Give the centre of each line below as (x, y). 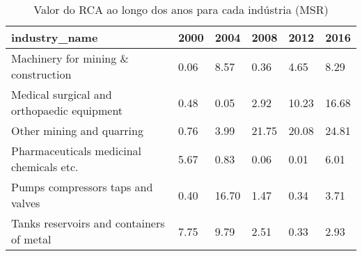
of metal (31, 239)
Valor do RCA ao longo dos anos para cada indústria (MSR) (181, 9)
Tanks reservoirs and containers (88, 223)
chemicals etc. (45, 167)
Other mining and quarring (77, 130)
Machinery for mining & (70, 58)
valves (26, 203)
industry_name (55, 37)
